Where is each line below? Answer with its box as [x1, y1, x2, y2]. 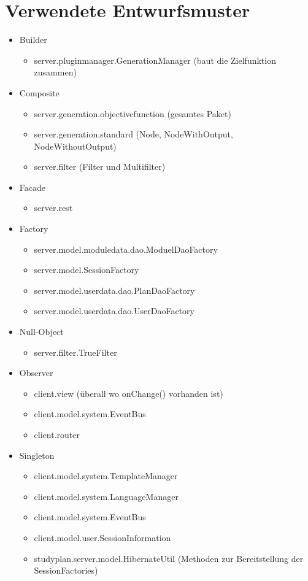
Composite [19, 86, 60, 99]
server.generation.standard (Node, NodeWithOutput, [34, 128, 233, 140]
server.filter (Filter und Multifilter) [34, 160, 166, 173]
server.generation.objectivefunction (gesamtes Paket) [34, 107, 231, 120]
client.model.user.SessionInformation [34, 531, 171, 544]
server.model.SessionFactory [34, 263, 139, 276]
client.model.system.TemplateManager [34, 469, 178, 482]
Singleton [19, 448, 55, 461]
